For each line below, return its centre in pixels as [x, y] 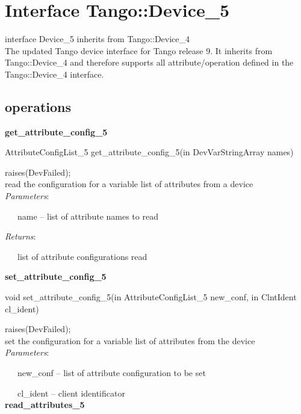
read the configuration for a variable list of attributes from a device [129, 184]
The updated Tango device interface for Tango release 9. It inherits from [139, 50]
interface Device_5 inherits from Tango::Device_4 [98, 39]
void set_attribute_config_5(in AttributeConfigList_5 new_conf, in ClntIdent [151, 297]
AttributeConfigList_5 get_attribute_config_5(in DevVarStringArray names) [149, 152]
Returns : [20, 236]
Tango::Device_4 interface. [54, 74]
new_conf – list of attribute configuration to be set [111, 373]
